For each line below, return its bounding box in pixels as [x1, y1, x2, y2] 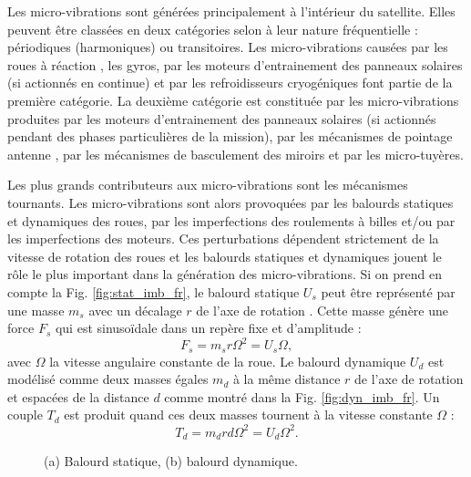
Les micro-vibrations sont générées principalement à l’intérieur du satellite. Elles [7, 2, 456, 20]
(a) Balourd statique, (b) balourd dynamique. [44, 451, 298, 470]
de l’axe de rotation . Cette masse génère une [196, 300, 448, 319]
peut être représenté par [321, 282, 456, 301]
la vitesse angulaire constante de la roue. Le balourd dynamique [49, 351, 406, 370]
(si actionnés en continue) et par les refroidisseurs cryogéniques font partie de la [7, 73, 453, 92]
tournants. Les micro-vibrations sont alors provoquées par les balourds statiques [7, 192, 454, 212]
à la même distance [232, 369, 341, 389]
